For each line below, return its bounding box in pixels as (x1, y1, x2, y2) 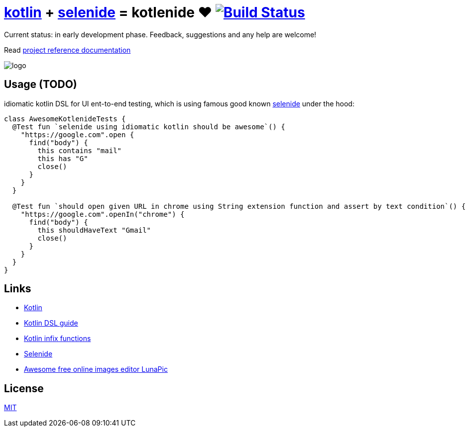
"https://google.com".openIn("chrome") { (20, 210, 185, 218)
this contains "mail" (37, 146, 122, 155)
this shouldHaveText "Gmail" (37, 226, 151, 234)
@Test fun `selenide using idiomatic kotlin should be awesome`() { (12, 122, 285, 131)
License (4, 382, 44, 395)
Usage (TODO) (4, 78, 77, 91)
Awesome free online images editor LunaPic (24, 365, 168, 374)
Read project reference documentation (4, 45, 131, 54)
